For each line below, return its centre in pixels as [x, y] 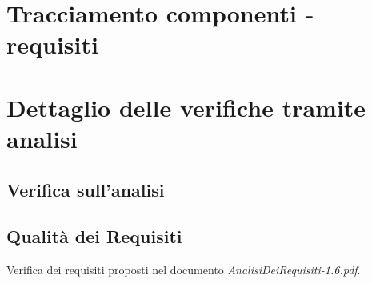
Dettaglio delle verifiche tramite [186, 107]
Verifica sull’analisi [86, 189]
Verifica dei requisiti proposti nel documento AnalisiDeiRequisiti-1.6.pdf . [184, 270]
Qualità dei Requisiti [94, 236]
